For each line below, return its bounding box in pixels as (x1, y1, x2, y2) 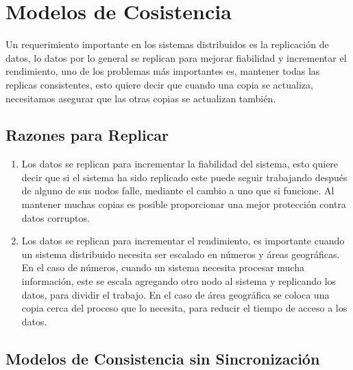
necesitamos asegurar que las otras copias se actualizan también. (5, 91, 276, 105)
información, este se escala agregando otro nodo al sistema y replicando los (21, 274, 337, 288)
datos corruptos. (21, 210, 90, 224)
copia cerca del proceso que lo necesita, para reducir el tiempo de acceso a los (21, 301, 348, 315)
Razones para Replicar (5, 124, 169, 146)
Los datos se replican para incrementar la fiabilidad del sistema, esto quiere (21, 157, 339, 171)
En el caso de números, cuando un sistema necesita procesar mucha (21, 260, 304, 275)
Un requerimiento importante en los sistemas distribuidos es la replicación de (5, 37, 329, 51)
